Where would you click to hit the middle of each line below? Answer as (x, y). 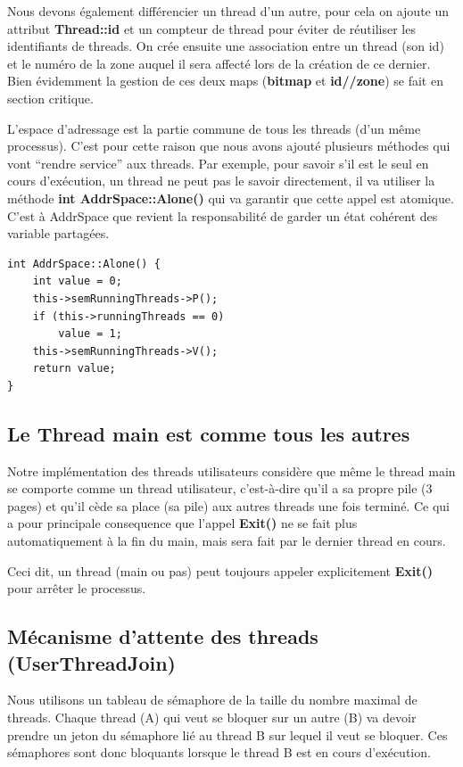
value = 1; (90, 334)
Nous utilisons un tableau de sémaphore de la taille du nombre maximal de (212, 700)
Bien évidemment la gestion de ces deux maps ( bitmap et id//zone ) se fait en (225, 81)
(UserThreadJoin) (91, 662)
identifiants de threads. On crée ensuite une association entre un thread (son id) (226, 46)
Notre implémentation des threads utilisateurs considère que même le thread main (231, 470)
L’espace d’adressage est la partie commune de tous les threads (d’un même (214, 128)
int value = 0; (77, 281)
